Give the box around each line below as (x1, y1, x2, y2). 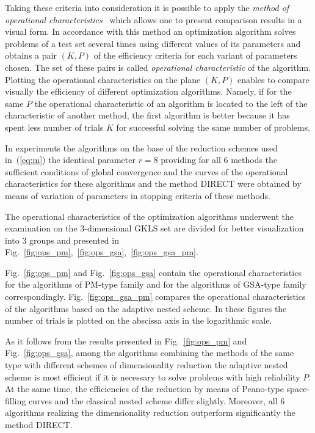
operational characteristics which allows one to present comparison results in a (5, 13, 302, 26)
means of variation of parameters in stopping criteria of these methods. (5, 189, 270, 202)
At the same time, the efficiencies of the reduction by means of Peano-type (5, 382, 284, 395)
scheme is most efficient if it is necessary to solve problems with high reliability (5, 370, 300, 383)
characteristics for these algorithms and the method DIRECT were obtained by (5, 177, 302, 190)
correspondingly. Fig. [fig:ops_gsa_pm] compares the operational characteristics (5, 290, 306, 303)
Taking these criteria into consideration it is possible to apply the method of (5, 1, 289, 13)
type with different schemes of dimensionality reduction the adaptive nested (5, 358, 288, 371)
